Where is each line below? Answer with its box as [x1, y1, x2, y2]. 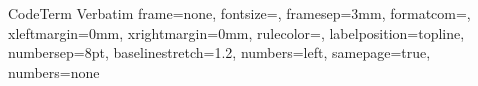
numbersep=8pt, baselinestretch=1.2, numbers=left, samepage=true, [8, 42, 431, 63]
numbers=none [8, 61, 100, 82]
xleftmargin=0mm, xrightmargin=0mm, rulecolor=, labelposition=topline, [8, 22, 465, 43]
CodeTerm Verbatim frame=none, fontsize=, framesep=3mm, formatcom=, [8, 3, 471, 23]
